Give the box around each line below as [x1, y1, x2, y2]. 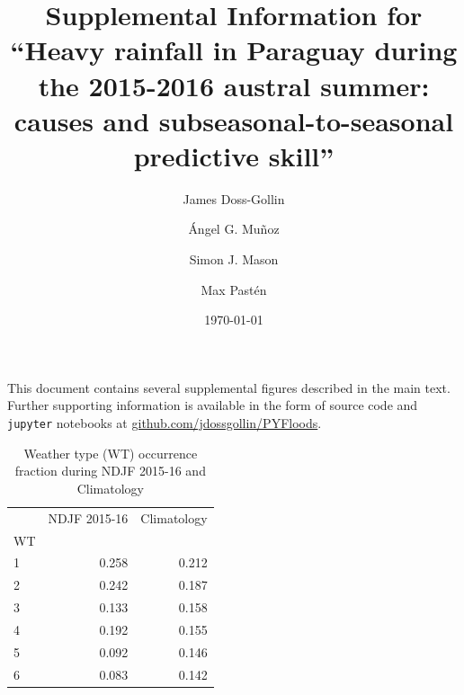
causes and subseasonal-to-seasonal [13, 102, 454, 138]
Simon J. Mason [189, 250, 279, 269]
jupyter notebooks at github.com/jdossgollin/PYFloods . [7, 414, 322, 432]
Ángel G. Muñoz [188, 219, 280, 238]
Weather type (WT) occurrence [23, 443, 198, 462]
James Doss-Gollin [183, 189, 285, 208]
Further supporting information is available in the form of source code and [7, 396, 418, 414]
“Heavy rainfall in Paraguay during [10, 31, 458, 68]
